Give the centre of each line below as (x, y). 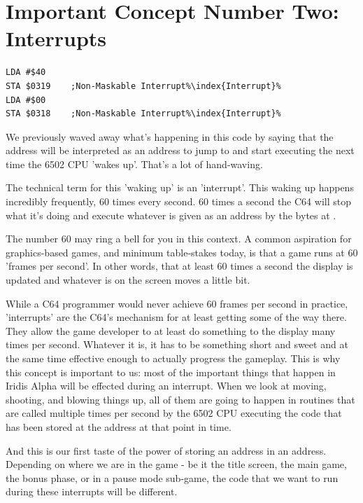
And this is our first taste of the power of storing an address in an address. (166, 450)
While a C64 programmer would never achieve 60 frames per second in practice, (177, 303)
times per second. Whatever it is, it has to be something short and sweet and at (177, 344)
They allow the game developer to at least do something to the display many (171, 330)
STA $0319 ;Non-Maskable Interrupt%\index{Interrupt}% (143, 86)
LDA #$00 (26, 100)
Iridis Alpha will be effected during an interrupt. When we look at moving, (166, 386)
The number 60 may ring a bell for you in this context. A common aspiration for (179, 239)
